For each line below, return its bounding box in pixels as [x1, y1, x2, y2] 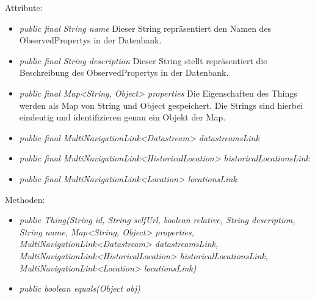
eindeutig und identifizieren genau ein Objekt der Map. [19, 111, 226, 124]
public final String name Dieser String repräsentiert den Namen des [19, 21, 272, 34]
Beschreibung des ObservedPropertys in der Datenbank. [19, 66, 229, 79]
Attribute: [5, 1, 43, 13]
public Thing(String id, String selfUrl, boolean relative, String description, [19, 213, 295, 226]
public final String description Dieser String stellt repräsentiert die [19, 54, 267, 67]
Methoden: [5, 193, 45, 205]
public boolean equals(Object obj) [19, 282, 140, 295]
